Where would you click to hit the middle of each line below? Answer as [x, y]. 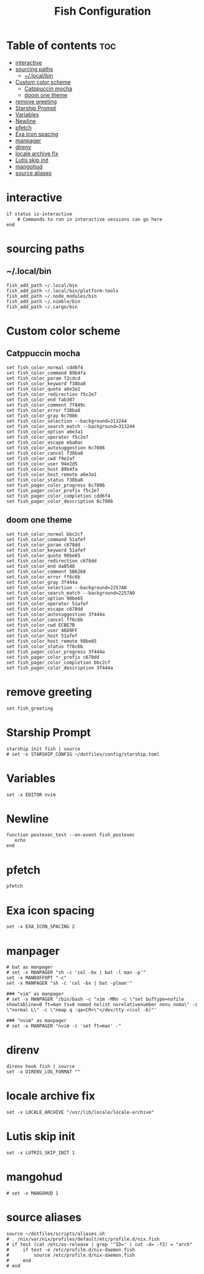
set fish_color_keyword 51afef [46, 550]
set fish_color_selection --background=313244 [67, 421]
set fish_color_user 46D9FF [42, 630]
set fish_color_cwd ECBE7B [41, 625]
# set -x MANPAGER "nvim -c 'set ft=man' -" [64, 1026]
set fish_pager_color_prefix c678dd [53, 657]
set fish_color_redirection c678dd [52, 561]
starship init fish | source [43, 749]
